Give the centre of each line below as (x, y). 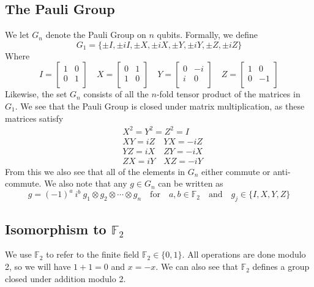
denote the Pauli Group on (96, 35)
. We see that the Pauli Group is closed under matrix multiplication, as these (160, 106)
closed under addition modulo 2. (65, 278)
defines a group (281, 266)
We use (18, 254)
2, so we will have (38, 266)
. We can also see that (197, 266)
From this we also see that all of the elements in (95, 171)
